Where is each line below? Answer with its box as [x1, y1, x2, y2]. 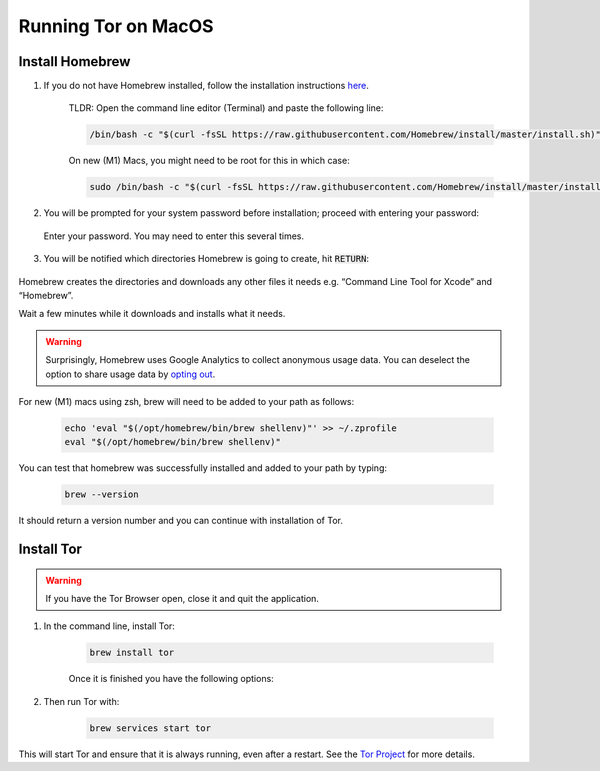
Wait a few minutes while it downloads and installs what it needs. [18, 308, 286, 320]
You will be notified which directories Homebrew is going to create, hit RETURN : [43, 253, 370, 265]
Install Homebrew [18, 53, 131, 70]
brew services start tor [89, 722, 212, 734]
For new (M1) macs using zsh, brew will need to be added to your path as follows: [18, 395, 355, 407]
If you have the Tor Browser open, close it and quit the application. [45, 593, 320, 605]
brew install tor [89, 647, 175, 659]
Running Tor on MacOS [18, 15, 214, 37]
